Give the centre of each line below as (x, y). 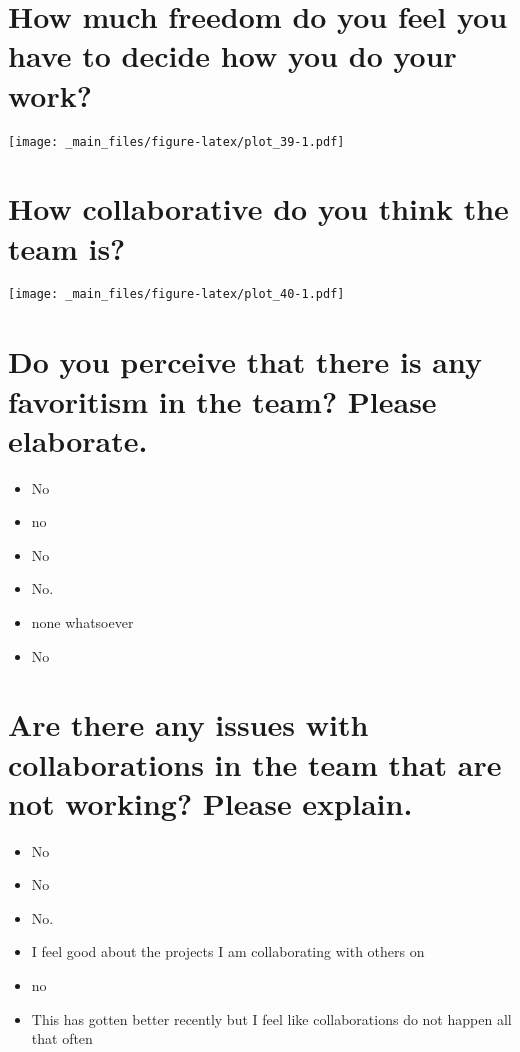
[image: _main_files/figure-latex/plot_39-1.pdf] (176, 141)
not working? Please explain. (210, 802)
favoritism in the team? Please (222, 400)
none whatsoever (82, 622)
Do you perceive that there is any (245, 361)
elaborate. (78, 439)
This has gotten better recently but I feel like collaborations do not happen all (271, 1018)
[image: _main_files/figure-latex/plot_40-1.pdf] (176, 294)
